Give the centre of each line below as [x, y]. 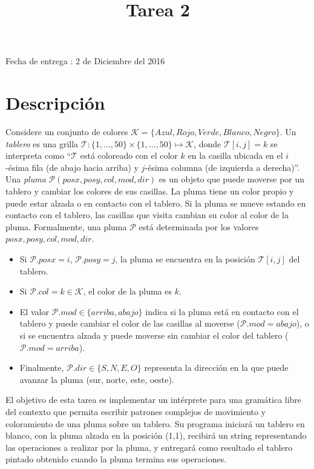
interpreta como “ [38, 155]
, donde [208, 143]
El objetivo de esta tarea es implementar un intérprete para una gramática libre [154, 400]
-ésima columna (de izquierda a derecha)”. [222, 167]
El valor [34, 311]
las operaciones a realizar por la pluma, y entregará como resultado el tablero [149, 447]
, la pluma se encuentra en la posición [185, 259]
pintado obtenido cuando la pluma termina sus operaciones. [116, 459]
